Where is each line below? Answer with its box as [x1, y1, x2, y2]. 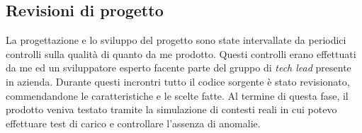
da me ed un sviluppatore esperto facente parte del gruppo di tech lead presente [6, 60, 351, 75]
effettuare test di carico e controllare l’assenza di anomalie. [6, 115, 261, 130]
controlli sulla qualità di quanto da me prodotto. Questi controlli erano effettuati [6, 46, 356, 61]
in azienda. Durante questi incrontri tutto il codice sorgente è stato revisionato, [6, 74, 350, 88]
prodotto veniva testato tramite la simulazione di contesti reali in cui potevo [6, 102, 337, 117]
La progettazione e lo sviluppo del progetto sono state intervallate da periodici [6, 33, 346, 47]
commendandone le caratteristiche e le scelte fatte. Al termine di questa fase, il [6, 88, 349, 103]
